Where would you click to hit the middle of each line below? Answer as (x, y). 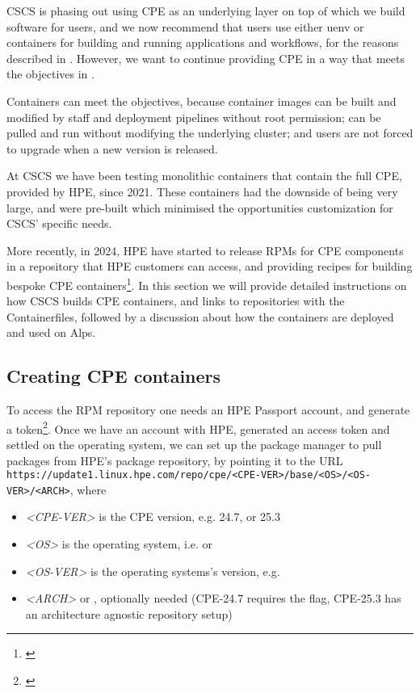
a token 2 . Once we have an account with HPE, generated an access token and (198, 427)
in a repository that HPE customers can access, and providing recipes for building (210, 266)
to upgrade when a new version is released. (112, 148)
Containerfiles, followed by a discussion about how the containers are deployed (200, 316)
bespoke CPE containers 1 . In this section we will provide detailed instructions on (207, 283)
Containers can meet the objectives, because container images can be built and (202, 101)
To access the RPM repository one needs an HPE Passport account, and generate (208, 410)
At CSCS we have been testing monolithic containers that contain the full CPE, (204, 176)
